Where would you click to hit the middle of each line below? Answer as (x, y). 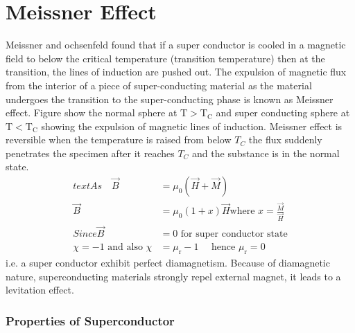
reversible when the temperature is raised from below (119, 139)
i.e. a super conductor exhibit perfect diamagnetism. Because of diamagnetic (168, 263)
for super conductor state (234, 234)
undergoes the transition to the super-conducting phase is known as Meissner (170, 99)
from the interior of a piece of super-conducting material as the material (159, 85)
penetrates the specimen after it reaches (90, 153)
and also (125, 247)
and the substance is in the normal (266, 153)
